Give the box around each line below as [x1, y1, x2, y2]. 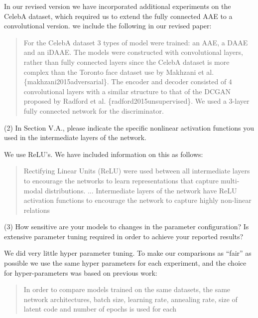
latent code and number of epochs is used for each [23, 304, 177, 314]
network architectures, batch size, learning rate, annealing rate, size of [23, 294, 238, 304]
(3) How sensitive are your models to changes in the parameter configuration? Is [4, 221, 249, 232]
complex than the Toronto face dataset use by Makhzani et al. [23, 66, 214, 77]
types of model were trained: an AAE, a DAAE [103, 37, 248, 47]
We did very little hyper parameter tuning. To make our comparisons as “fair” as [4, 248, 252, 258]
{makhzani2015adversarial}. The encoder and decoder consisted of [23, 76, 227, 87]
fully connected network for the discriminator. [23, 105, 164, 116]
